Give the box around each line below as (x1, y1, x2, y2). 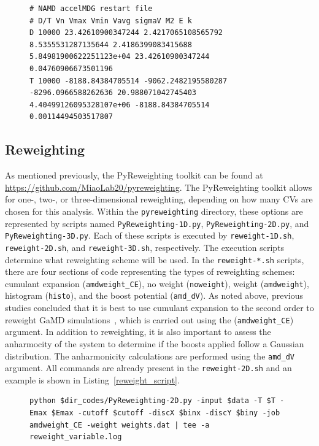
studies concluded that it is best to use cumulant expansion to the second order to (5, 301, 314, 314)
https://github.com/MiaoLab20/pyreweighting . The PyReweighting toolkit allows (5, 180, 312, 193)
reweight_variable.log (29, 433, 122, 442)
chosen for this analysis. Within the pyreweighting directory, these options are (5, 204, 303, 217)
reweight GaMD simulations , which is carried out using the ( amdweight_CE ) (5, 313, 294, 326)
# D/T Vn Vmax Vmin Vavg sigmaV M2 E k (29, 16, 192, 25)
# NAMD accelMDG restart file (29, 4, 153, 13)
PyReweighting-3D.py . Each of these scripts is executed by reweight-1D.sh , (5, 229, 294, 242)
